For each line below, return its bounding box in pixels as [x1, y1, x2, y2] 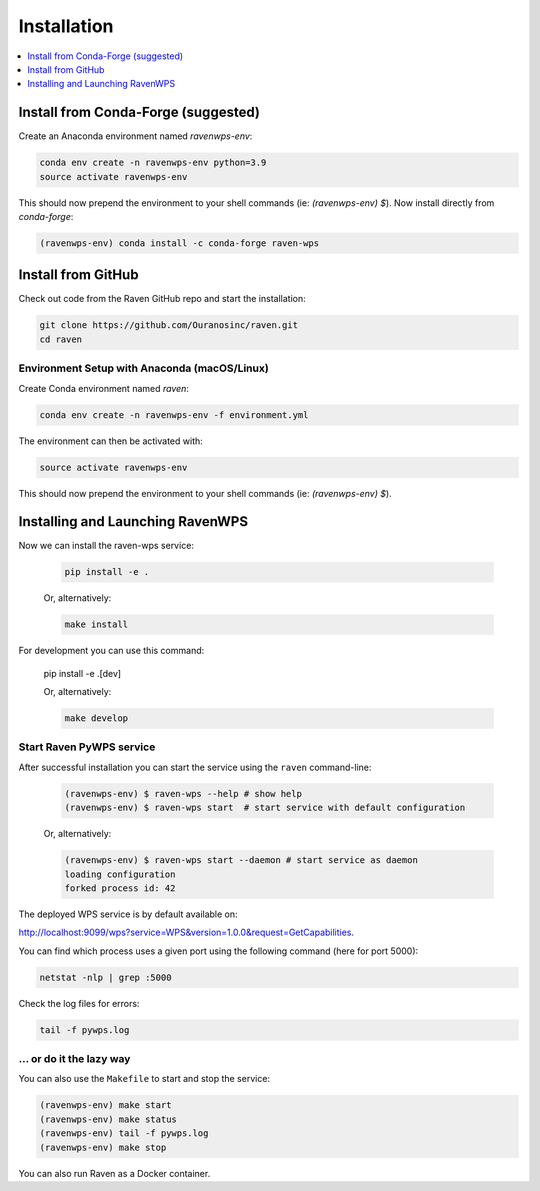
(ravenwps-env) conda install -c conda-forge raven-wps [39, 237, 320, 249]
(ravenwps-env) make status [39, 1113, 177, 1125]
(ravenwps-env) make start [39, 1100, 172, 1111]
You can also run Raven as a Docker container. [18, 1167, 211, 1179]
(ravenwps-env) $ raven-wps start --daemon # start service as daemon [64, 855, 419, 866]
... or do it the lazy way [18, 1052, 131, 1066]
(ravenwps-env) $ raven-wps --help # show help [64, 788, 302, 799]
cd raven [39, 333, 83, 345]
